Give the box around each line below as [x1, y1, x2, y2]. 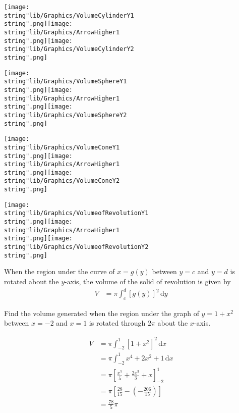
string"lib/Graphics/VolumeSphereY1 [4, 78, 127, 85]
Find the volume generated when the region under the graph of [4, 307, 199, 318]
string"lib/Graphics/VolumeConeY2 [4, 177, 120, 185]
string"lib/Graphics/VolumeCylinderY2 [4, 45, 134, 53]
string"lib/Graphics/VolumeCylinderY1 [4, 12, 134, 19]
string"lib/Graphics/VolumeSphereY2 [4, 111, 127, 119]
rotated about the [4, 276, 59, 286]
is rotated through [89, 318, 146, 328]
